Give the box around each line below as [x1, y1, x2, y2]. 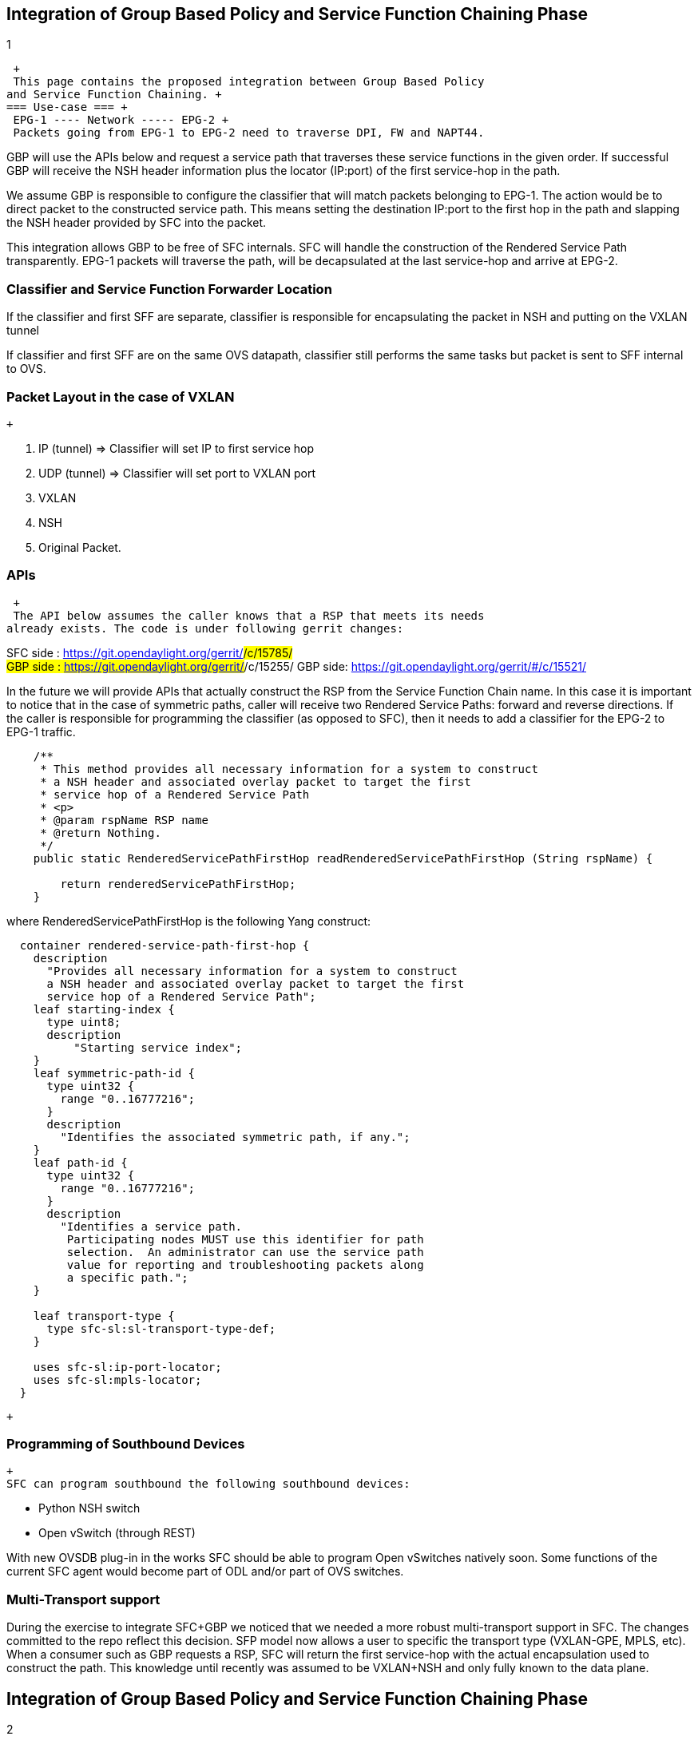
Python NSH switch [38, 1501, 141, 1516]
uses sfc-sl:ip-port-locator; [33, 1360, 222, 1373]
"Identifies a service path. [60, 1219, 243, 1233]
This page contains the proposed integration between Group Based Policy [13, 75, 485, 89]
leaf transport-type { [33, 1309, 175, 1322]
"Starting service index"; [73, 1040, 243, 1054]
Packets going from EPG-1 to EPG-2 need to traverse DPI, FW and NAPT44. [13, 126, 485, 140]
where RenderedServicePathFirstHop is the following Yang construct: [6, 914, 371, 928]
